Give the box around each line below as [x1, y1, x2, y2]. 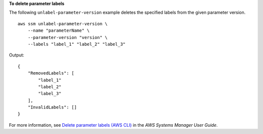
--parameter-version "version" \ [27, 35, 108, 40]
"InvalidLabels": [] [27, 105, 77, 110]
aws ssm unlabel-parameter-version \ [18, 21, 108, 26]
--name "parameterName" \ [27, 28, 90, 34]
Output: [9, 52, 24, 58]
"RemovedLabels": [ [27, 71, 75, 76]
